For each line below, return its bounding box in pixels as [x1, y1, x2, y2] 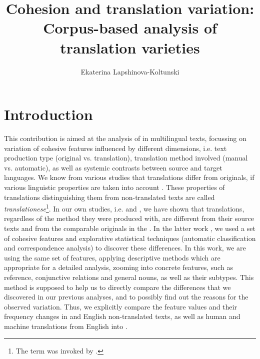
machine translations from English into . [4, 320, 127, 331]
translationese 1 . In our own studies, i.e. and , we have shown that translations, [4, 202, 244, 213]
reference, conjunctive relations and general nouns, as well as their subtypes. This [4, 272, 254, 282]
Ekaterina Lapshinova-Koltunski [80, 66, 179, 76]
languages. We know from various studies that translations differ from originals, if [4, 172, 254, 182]
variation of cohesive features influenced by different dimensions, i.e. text [4, 142, 227, 153]
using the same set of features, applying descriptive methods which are [4, 252, 220, 262]
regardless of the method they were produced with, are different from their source [4, 213, 254, 223]
